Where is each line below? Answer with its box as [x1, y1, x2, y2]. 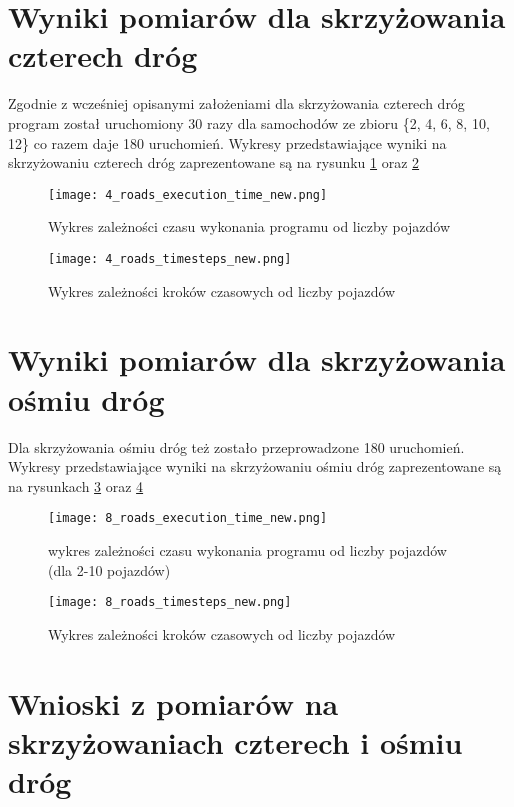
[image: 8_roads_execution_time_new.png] [48, 511, 328, 526]
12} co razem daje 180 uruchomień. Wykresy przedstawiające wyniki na [8, 132, 447, 153]
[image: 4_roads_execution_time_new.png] [48, 187, 328, 202]
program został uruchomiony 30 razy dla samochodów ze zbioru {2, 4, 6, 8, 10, [8, 112, 490, 133]
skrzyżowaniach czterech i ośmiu [8, 721, 463, 762]
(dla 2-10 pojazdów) [48, 559, 171, 580]
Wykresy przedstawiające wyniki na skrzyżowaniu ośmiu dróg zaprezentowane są [8, 456, 502, 477]
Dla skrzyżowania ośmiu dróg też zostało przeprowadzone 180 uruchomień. [8, 436, 465, 457]
